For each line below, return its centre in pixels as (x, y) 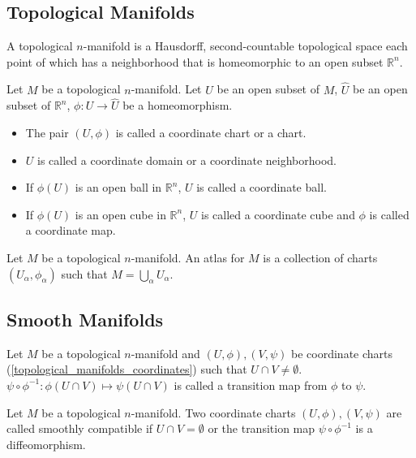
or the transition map (262, 428)
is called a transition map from (251, 385)
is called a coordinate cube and (278, 214)
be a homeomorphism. (178, 105)
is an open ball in (118, 187)
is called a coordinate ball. (262, 187)
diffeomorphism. (46, 444)
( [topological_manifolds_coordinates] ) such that (127, 369)
